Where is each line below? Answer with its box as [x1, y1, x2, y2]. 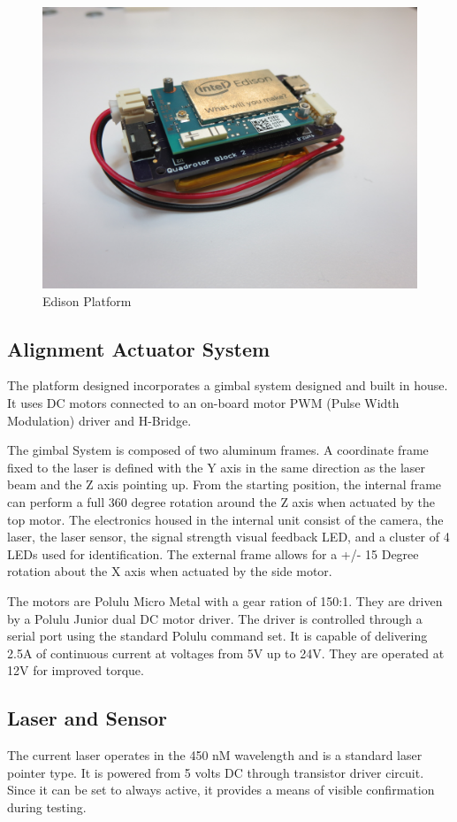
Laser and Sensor [7, 704, 167, 732]
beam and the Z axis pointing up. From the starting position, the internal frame [7, 475, 442, 494]
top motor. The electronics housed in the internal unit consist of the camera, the [7, 510, 444, 528]
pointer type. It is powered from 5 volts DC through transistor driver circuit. [7, 763, 424, 781]
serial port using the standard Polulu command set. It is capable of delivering [7, 626, 428, 645]
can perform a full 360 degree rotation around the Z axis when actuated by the [7, 492, 436, 511]
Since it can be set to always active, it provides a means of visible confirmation [7, 780, 435, 799]
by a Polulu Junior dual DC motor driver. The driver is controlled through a [7, 609, 423, 627]
